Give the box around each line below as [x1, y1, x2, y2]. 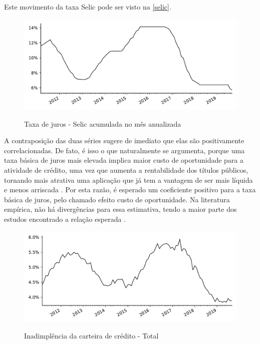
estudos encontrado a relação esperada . [4, 213, 126, 224]
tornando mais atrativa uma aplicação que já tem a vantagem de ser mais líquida [4, 174, 253, 185]
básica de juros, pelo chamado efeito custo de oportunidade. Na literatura [4, 194, 230, 204]
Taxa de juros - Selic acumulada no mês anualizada [24, 118, 181, 129]
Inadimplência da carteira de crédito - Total [24, 330, 159, 341]
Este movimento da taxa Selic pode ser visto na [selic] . [4, 2, 171, 12]
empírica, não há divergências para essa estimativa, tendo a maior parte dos [4, 204, 237, 214]
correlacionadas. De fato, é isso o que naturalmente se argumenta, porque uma [4, 145, 245, 155]
